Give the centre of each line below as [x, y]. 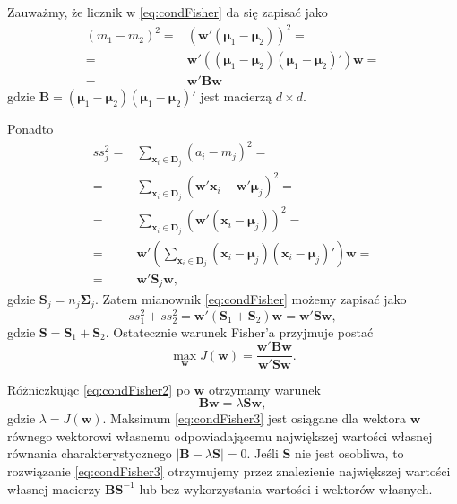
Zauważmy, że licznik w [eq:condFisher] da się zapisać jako [168, 12]
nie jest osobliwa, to [349, 453]
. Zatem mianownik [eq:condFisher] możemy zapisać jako [250, 299]
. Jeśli [263, 453]
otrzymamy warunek [264, 389]
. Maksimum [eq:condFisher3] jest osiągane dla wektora [254, 418]
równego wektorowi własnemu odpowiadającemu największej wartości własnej [220, 435]
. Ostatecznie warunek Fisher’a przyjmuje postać [239, 331]
